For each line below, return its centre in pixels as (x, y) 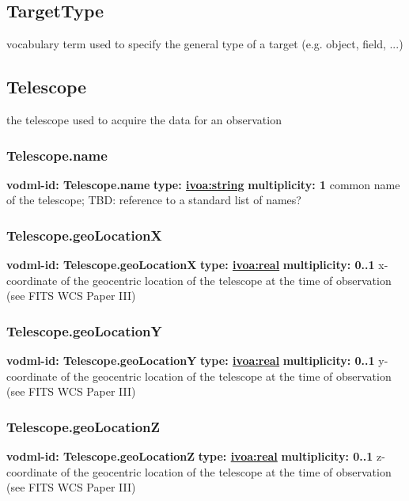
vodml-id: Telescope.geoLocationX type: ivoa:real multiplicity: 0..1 (191, 265)
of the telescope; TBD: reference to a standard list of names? (154, 200)
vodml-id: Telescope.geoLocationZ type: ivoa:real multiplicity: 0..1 (190, 456)
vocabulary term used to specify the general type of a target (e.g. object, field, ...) (205, 44)
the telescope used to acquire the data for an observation (144, 120)
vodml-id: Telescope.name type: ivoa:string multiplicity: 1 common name (203, 184)
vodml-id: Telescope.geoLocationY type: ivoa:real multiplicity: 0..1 (191, 361)
